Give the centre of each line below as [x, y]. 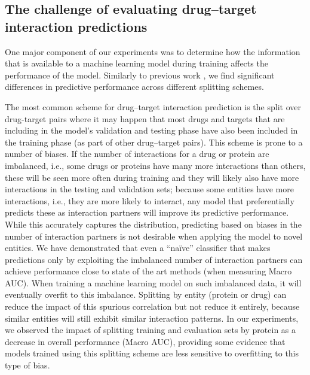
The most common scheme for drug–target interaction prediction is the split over [153, 106]
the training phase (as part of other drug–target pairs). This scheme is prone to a [154, 142]
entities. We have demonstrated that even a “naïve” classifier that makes [138, 248]
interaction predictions [76, 26]
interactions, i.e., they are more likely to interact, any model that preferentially [150, 200]
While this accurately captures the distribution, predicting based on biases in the [153, 224]
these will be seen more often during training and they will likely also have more [152, 177]
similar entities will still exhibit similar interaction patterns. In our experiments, [152, 318]
